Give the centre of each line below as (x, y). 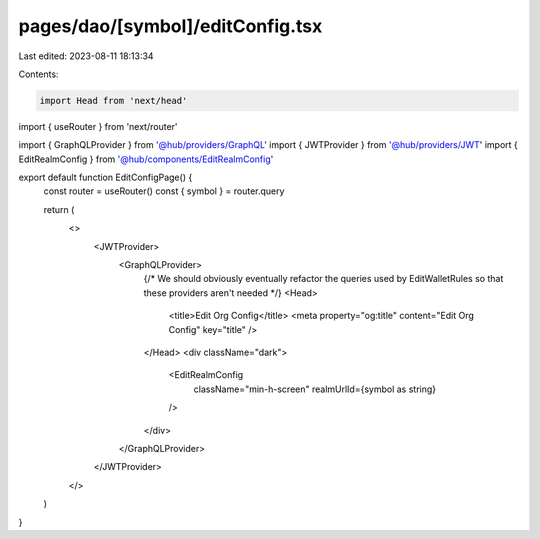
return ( (59, 209)
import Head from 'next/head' (113, 100)
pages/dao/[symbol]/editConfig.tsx (170, 26)
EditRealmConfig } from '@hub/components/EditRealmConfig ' (146, 159)
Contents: (38, 74)
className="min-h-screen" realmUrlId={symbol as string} (315, 389)
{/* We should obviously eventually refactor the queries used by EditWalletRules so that (323, 279)
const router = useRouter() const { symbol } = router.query (164, 191)
